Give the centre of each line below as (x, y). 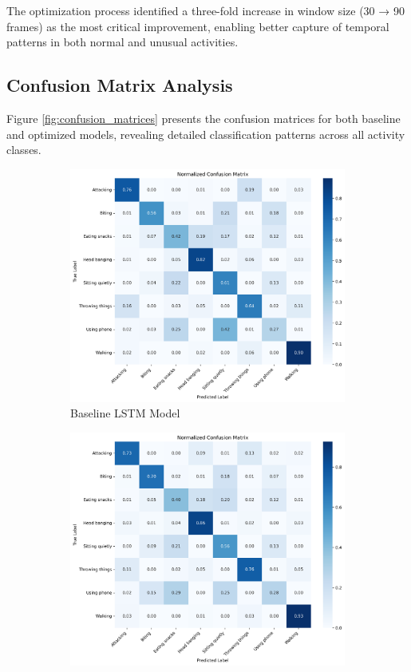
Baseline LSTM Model (125, 413)
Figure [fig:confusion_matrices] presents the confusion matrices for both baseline (204, 118)
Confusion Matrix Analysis (120, 85)
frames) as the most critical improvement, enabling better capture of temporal (198, 26)
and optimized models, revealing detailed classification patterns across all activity (206, 134)
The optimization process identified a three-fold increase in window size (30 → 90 (205, 10)
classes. (24, 150)
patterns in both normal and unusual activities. (123, 42)
